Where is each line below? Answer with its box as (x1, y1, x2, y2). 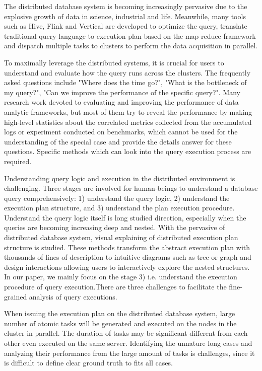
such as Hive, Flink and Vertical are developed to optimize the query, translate (4, 21, 247, 31)
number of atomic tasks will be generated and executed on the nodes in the (4, 318, 237, 328)
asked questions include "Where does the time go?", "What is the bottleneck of (4, 77, 247, 88)
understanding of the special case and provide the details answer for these (4, 136, 232, 146)
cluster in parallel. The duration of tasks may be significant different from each (4, 328, 248, 338)
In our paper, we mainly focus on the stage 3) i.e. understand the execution (4, 271, 237, 282)
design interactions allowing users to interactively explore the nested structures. (4, 261, 250, 272)
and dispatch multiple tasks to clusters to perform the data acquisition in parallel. (4, 40, 258, 51)
